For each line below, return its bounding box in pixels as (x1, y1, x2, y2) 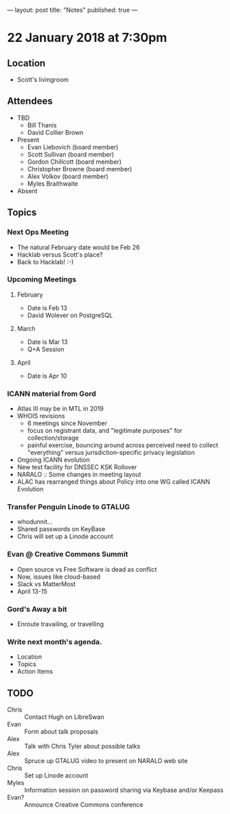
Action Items (16, 667, 54, 676)
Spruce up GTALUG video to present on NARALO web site (24, 757, 188, 765)
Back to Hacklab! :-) (16, 257, 74, 266)
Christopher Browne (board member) (27, 164, 133, 173)
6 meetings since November (27, 419, 108, 427)
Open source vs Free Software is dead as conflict (16, 565, 157, 573)
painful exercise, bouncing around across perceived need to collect (27, 441, 218, 449)
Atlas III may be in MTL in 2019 (16, 405, 104, 413)
